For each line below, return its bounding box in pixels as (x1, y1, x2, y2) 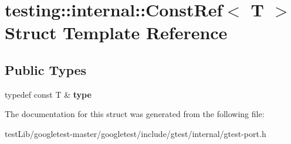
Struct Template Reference (5, 20, 228, 44)
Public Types (5, 60, 87, 78)
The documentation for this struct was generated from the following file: (5, 108, 265, 120)
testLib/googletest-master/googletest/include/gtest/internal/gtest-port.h (5, 127, 266, 139)
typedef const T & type (5, 88, 92, 100)
